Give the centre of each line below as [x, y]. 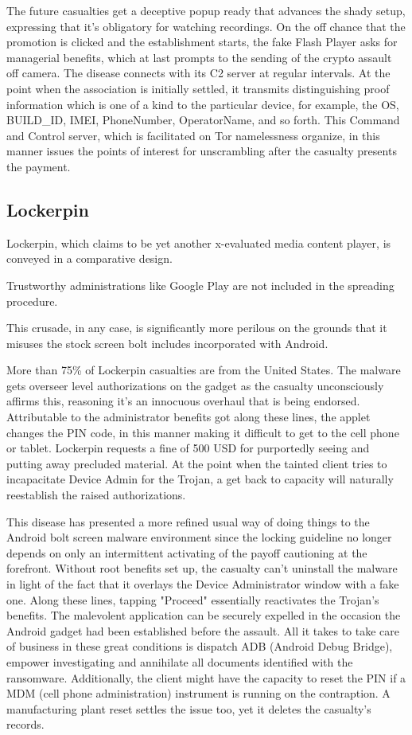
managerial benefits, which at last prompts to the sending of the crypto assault [199, 57]
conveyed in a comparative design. [89, 258]
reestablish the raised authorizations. [96, 495]
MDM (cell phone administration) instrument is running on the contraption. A [198, 693]
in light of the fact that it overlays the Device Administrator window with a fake [203, 584]
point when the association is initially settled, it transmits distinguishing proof [198, 88]
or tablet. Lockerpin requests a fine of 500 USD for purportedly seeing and [188, 448]
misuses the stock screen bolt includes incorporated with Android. [167, 343]
